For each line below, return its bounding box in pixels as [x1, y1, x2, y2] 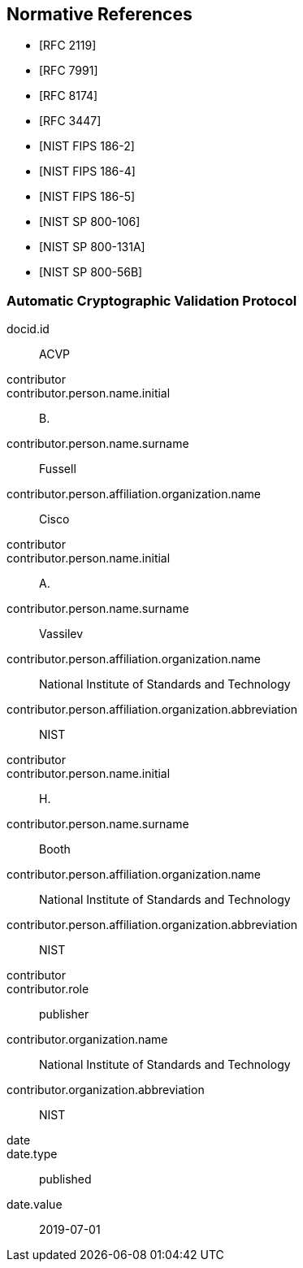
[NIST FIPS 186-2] [39, 139, 135, 154]
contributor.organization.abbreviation [6, 1083, 205, 1097]
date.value [6, 1197, 63, 1212]
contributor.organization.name [6, 1032, 168, 1047]
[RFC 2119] [39, 38, 97, 53]
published [39, 1172, 92, 1187]
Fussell [39, 462, 76, 476]
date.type [6, 1147, 58, 1162]
